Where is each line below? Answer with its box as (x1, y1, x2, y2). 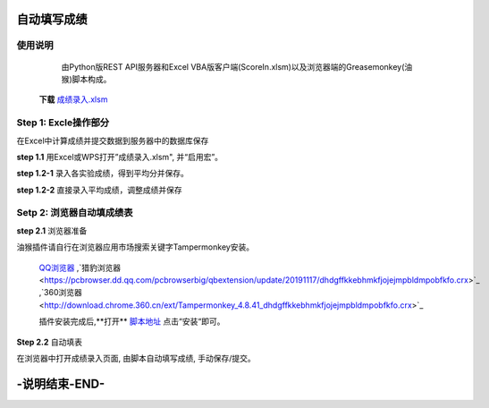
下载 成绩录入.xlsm (38, 94, 108, 105)
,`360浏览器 (38, 287, 82, 298)
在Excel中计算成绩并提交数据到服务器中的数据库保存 (16, 135, 209, 146)
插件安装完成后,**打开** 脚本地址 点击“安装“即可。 (38, 316, 225, 327)
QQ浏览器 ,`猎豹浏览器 (38, 262, 121, 273)
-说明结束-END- (16, 376, 105, 391)
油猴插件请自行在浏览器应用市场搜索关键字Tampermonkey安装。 (16, 242, 255, 252)
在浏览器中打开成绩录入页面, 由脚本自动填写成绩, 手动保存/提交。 (16, 353, 256, 363)
